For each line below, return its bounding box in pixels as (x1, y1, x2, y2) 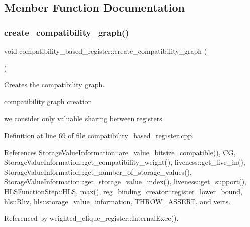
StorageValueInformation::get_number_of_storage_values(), (4, 166, 192, 177)
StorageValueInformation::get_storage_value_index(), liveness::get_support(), (4, 176, 246, 187)
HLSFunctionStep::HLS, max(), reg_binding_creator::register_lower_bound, (4, 186, 242, 196)
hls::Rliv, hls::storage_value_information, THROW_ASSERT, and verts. (4, 196, 231, 206)
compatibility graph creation (4, 96, 92, 106)
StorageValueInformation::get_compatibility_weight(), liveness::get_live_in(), (4, 157, 245, 167)
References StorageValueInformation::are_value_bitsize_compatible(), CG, (4, 147, 236, 157)
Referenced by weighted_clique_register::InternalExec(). (4, 213, 179, 223)
